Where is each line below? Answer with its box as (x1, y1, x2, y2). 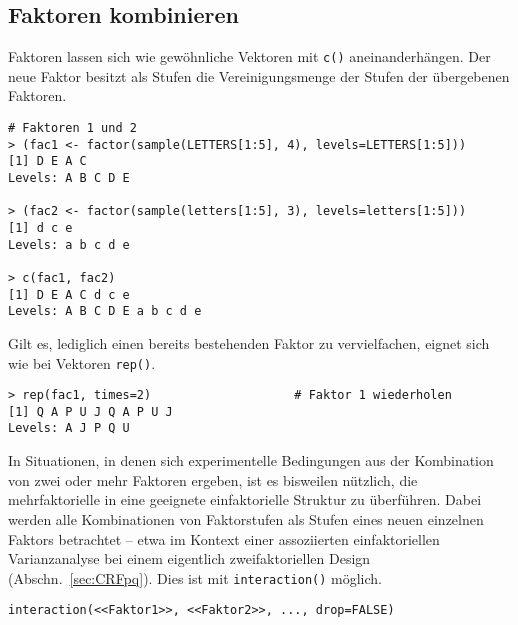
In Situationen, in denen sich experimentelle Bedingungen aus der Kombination (8, 450, 494, 471)
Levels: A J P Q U (8, 421, 130, 436)
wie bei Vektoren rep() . (8, 352, 156, 373)
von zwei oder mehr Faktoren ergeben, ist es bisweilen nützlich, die (8, 469, 418, 490)
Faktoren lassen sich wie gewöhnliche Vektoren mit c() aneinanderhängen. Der (8, 46, 491, 67)
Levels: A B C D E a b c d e (8, 304, 202, 319)
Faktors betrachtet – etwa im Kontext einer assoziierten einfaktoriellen (8, 528, 440, 549)
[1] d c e (8, 220, 73, 235)
